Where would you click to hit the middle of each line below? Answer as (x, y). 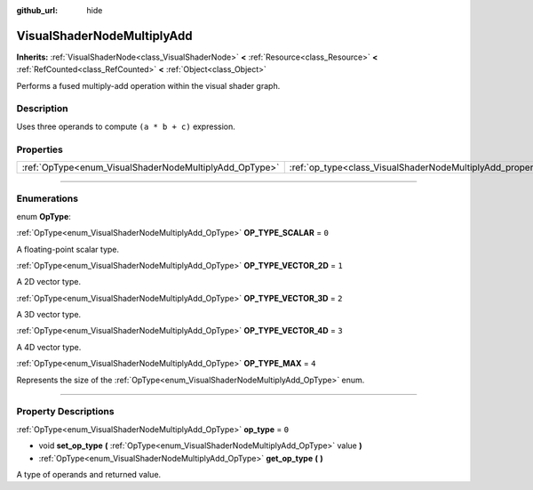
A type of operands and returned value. (89, 474)
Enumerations (48, 198)
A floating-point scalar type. (68, 249)
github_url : (37, 10)
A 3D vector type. (49, 315)
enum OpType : (44, 216)
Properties (40, 149)
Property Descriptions (65, 412)
